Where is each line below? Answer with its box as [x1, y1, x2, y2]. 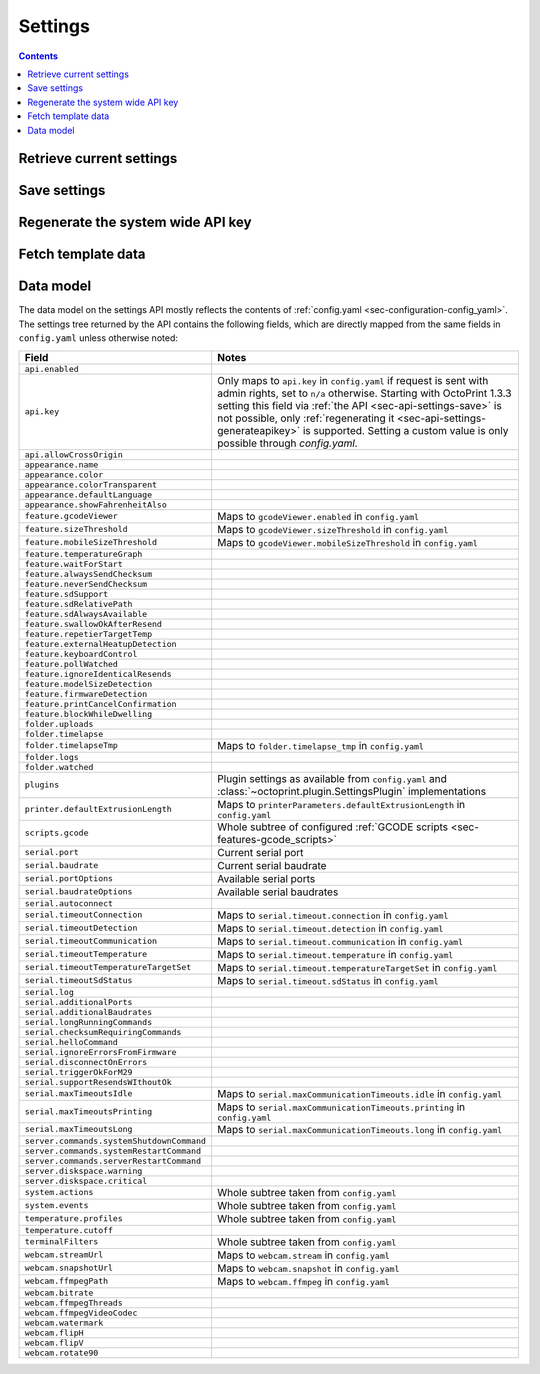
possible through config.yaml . [216, 436, 359, 450]
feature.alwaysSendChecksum [24, 568, 153, 579]
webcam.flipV [24, 1337, 84, 1348]
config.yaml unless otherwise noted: [18, 332, 179, 344]
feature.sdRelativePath [24, 598, 133, 609]
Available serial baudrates [216, 885, 339, 899]
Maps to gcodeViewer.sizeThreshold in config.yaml [216, 522, 449, 536]
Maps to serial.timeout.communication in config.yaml [216, 934, 464, 948]
